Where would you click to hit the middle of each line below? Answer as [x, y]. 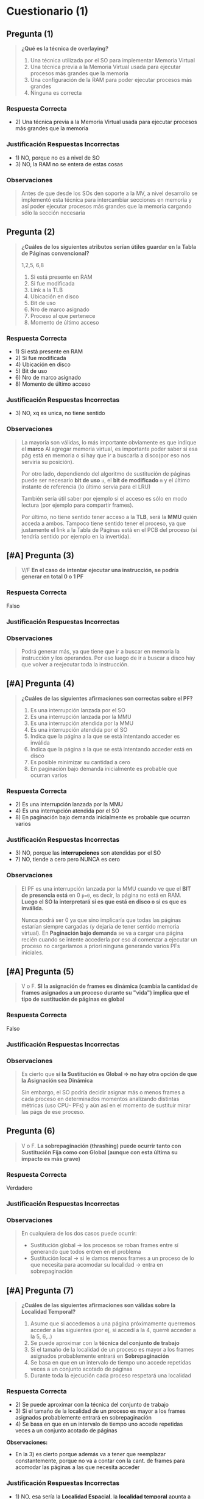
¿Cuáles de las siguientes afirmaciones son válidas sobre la [98, 1305]
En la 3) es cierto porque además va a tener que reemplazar [90, 1454]
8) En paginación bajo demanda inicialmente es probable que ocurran [103, 817]
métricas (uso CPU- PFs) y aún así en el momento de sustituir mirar [106, 1105]
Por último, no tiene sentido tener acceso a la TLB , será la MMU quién [109, 517]
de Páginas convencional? [55, 253]
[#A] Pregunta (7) [40, 1290]
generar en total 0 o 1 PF [52, 576]
